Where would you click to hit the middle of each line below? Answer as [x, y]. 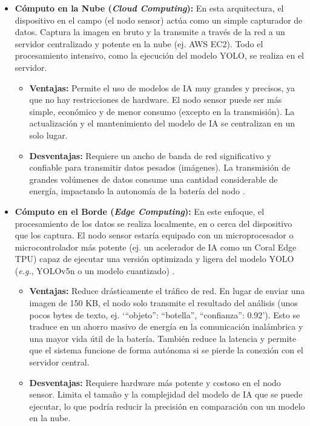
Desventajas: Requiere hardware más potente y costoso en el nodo [155, 382]
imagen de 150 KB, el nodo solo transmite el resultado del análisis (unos [163, 303]
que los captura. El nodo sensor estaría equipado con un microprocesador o [154, 235]
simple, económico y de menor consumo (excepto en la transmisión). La [162, 111]
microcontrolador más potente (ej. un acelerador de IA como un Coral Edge [156, 247]
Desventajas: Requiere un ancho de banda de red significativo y [150, 155]
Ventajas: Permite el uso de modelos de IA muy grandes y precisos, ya [162, 87]
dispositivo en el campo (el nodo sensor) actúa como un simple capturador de [159, 20]
